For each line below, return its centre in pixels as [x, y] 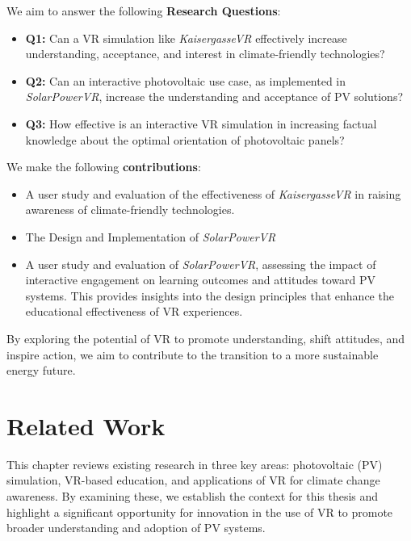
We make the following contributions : [104, 167]
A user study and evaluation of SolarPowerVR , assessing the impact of [201, 264]
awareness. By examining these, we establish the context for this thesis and [193, 496]
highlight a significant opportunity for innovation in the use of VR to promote [200, 512]
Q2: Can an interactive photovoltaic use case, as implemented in [186, 80]
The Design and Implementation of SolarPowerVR [151, 236]
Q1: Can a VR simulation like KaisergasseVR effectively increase [186, 38]
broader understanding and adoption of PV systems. [136, 528]
